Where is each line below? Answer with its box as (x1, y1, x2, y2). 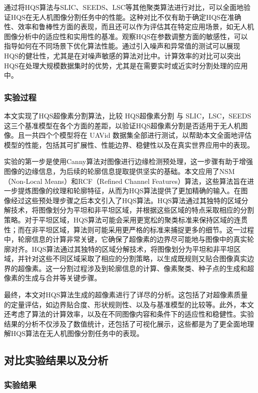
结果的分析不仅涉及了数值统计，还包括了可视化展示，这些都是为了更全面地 (4, 318, 247, 329)
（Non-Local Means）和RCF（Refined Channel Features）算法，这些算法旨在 (4, 175, 247, 186)
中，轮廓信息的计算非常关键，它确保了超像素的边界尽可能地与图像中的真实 (4, 234, 247, 244)
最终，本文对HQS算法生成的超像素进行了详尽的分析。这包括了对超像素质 (4, 289, 241, 300)
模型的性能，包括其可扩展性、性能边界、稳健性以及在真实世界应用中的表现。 (4, 139, 254, 150)
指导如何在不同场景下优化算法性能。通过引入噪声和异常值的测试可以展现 (4, 41, 240, 51)
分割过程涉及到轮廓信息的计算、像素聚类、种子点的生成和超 (59, 263, 254, 273)
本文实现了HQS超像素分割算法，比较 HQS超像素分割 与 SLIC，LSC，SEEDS (4, 110, 252, 120)
